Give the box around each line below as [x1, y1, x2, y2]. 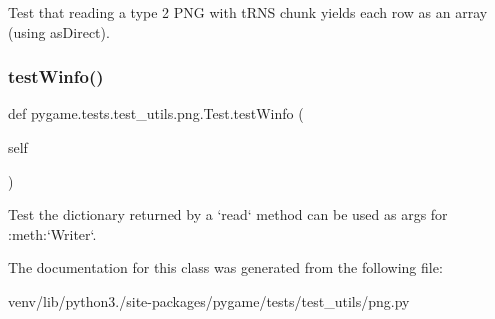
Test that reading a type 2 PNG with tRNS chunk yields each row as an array [8, 2, 488, 22]
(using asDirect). [8, 21, 110, 42]
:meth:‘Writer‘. [8, 223, 97, 244]
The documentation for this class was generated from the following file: [8, 257, 443, 278]
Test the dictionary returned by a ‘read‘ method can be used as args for [8, 204, 448, 225]
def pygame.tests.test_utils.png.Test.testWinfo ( [8, 103, 304, 124]
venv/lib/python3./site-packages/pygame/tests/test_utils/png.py [8, 290, 410, 311]
